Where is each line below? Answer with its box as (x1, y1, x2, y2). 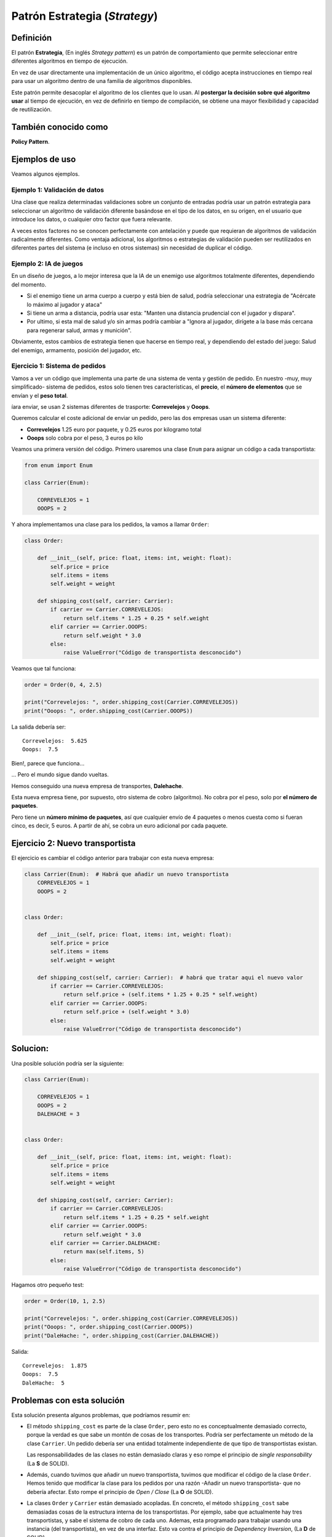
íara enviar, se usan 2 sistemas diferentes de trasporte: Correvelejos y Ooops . (11, 403, 210, 410)
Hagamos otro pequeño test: (11, 1281, 84, 1289)
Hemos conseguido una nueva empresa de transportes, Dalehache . (11, 782, 184, 789)
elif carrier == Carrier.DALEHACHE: (50, 1239, 161, 1246)
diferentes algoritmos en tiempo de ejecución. (11, 57, 128, 65)
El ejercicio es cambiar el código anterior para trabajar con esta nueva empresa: (11, 854, 215, 861)
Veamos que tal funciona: (11, 665, 76, 673)
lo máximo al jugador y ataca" (26, 301, 103, 308)
